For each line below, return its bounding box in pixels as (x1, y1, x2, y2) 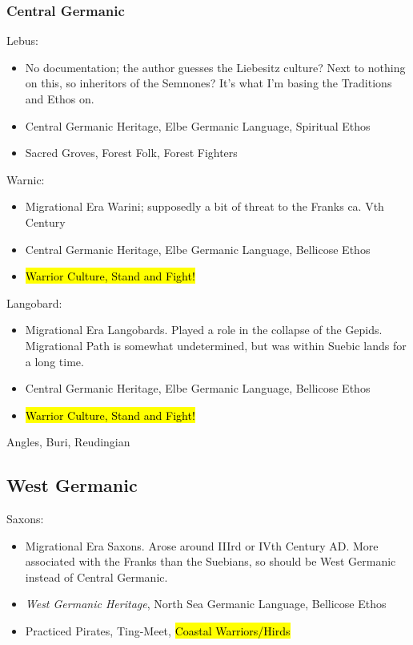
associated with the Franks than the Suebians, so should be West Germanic (25, 553, 396, 570)
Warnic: (6, 171, 45, 187)
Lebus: (6, 32, 38, 49)
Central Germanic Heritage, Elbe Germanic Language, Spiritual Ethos (25, 117, 371, 134)
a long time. (25, 353, 84, 369)
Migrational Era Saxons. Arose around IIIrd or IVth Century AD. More (25, 537, 379, 554)
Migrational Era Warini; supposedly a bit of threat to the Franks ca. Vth (25, 198, 384, 215)
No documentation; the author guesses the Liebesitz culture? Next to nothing (25, 58, 406, 75)
